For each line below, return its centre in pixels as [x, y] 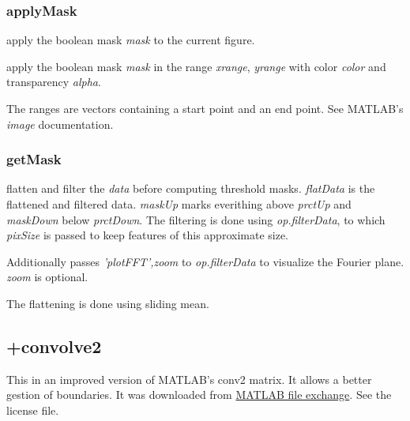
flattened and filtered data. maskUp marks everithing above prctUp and [179, 204]
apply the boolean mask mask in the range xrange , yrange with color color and [196, 66]
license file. [33, 410]
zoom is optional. [47, 277]
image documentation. [60, 124]
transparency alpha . [54, 82]
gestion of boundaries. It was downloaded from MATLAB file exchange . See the [199, 395]
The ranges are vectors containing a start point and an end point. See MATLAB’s [205, 108]
